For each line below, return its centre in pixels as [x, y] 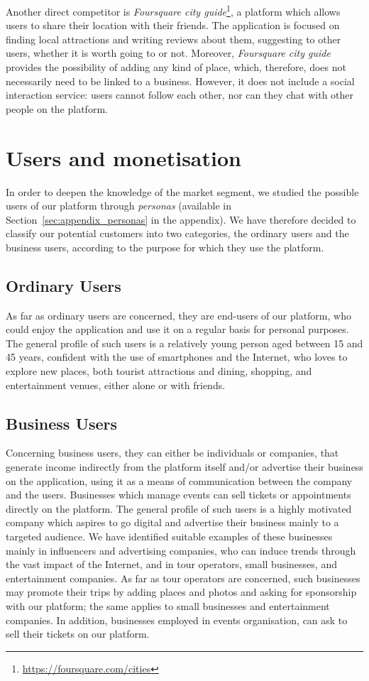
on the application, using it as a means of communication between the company [179, 480]
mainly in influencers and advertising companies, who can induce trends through [181, 550]
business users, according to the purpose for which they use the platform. [165, 247]
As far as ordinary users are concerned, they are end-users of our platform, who [178, 315]
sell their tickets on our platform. [78, 634]
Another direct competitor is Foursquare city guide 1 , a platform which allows [173, 10]
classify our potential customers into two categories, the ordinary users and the [177, 233]
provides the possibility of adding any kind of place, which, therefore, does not [176, 67]
